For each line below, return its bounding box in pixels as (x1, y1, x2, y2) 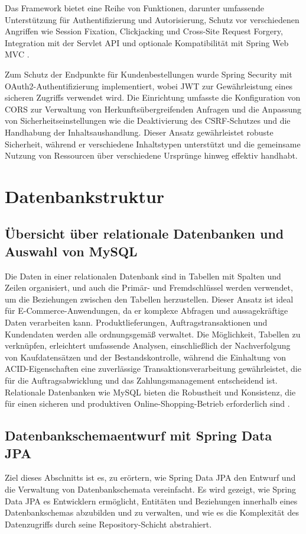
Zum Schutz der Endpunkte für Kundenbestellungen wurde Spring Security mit (5, 67, 292, 80)
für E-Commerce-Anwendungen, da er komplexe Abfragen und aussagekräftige (5, 304, 288, 317)
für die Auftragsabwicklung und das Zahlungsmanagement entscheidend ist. (5, 374, 278, 387)
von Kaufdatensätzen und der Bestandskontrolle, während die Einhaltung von (5, 350, 287, 363)
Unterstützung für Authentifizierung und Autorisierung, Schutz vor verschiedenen (5, 13, 300, 25)
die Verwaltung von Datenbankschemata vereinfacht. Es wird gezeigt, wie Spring (5, 483, 297, 495)
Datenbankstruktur (5, 184, 165, 208)
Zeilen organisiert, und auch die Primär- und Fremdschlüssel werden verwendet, (5, 281, 293, 294)
